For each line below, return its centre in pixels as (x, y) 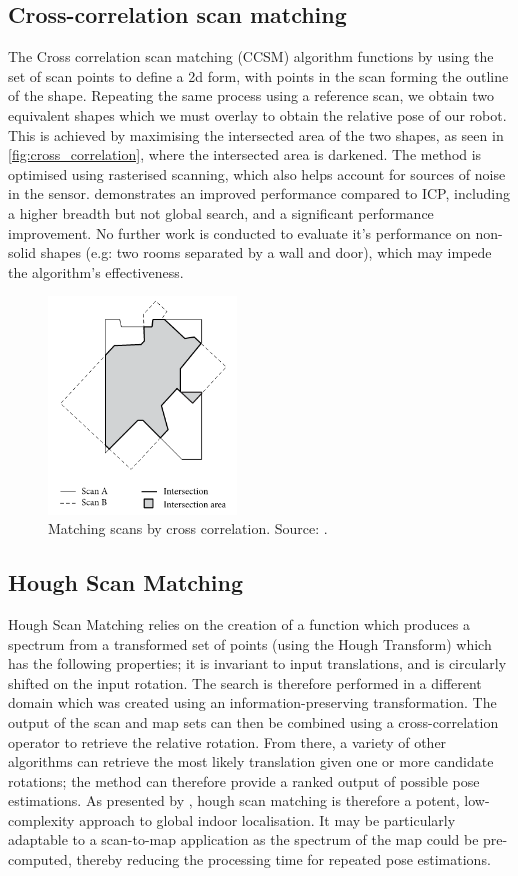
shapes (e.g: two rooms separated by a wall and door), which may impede (266, 252)
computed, (40, 859)
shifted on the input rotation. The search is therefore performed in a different (245, 682)
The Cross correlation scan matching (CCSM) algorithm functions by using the (251, 56)
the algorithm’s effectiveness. (96, 271)
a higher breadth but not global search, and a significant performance (221, 212)
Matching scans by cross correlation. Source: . (188, 528)
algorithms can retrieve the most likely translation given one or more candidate (251, 761)
